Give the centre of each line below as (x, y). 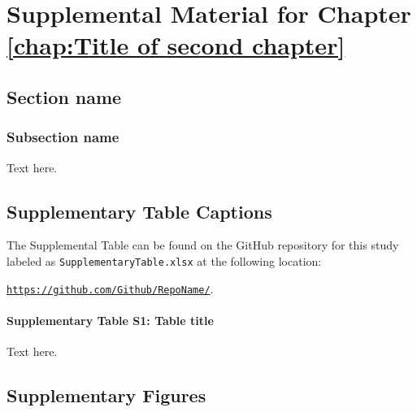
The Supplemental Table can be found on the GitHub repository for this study (203, 245)
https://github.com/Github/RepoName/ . (110, 288)
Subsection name (63, 137)
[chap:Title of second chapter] (176, 45)
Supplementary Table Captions (139, 211)
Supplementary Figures (106, 395)
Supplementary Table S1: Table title (110, 320)
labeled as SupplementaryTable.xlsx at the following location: (164, 260)
